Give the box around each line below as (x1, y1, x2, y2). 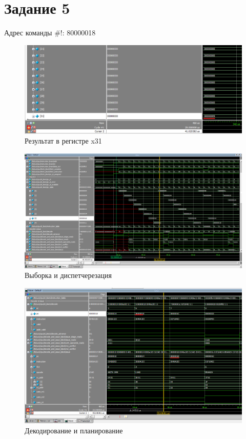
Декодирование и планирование (25, 425, 123, 435)
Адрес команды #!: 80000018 (4, 27, 96, 38)
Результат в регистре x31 (25, 135, 102, 146)
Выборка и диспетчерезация (25, 270, 112, 281)
